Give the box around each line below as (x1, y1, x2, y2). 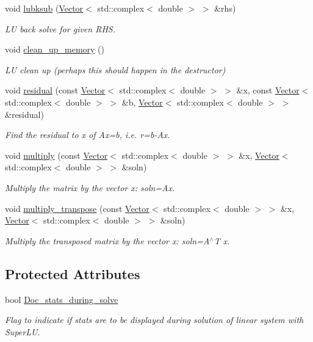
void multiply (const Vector (5, 148, 108, 161)
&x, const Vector (236, 84, 300, 96)
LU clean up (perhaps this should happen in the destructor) (5, 63, 226, 76)
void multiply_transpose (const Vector (5, 202, 149, 214)
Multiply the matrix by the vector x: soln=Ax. (5, 181, 175, 194)
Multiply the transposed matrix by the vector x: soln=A (5, 234, 210, 247)
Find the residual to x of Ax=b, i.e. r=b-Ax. (5, 128, 170, 141)
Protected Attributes (5, 264, 140, 283)
